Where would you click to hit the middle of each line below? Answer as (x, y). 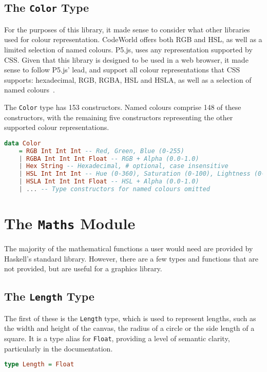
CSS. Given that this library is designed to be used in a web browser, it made (126, 59)
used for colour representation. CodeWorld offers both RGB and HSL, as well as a (133, 39)
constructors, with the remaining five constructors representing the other (119, 117)
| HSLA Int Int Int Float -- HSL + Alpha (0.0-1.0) (109, 182)
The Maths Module (70, 223)
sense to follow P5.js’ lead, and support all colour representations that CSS (122, 70)
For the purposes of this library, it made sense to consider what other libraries (127, 29)
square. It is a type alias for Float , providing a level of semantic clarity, (117, 338)
